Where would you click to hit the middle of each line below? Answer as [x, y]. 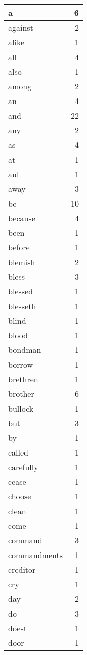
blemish [22, 262]
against [21, 28]
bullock [21, 408]
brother [21, 394]
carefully [23, 467]
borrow [20, 364]
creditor [22, 569]
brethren [23, 379]
